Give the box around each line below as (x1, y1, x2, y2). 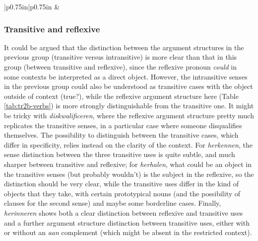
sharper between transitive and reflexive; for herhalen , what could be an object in (4, 159, 252, 169)
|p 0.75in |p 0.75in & (4, 1, 60, 11)
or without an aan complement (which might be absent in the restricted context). (4, 227, 252, 238)
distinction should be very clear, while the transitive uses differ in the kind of (4, 178, 239, 189)
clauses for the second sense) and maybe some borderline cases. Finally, (4, 198, 221, 208)
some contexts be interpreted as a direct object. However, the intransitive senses (4, 71, 248, 81)
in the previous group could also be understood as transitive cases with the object (4, 81, 253, 91)
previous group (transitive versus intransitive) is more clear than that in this (4, 52, 237, 62)
